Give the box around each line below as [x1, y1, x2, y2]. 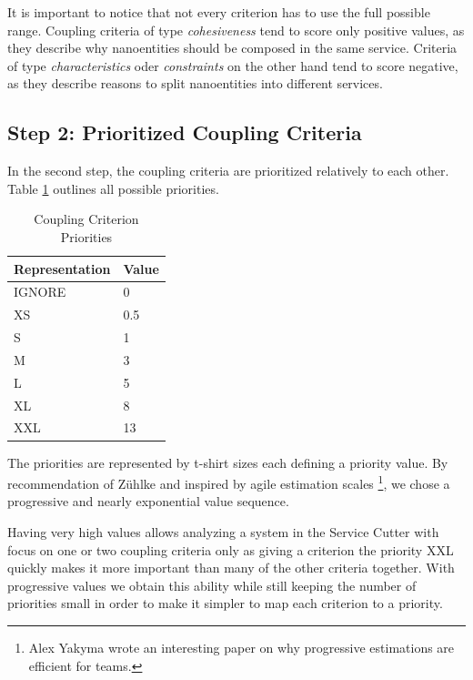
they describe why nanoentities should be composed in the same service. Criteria [7, 38, 458, 57]
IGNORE [14, 282, 66, 301]
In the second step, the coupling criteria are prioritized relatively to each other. [7, 161, 449, 180]
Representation [14, 259, 111, 278]
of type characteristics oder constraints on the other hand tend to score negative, [7, 56, 458, 75]
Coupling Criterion [34, 209, 139, 228]
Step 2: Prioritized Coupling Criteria [7, 118, 362, 147]
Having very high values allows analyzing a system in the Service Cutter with [7, 522, 439, 541]
